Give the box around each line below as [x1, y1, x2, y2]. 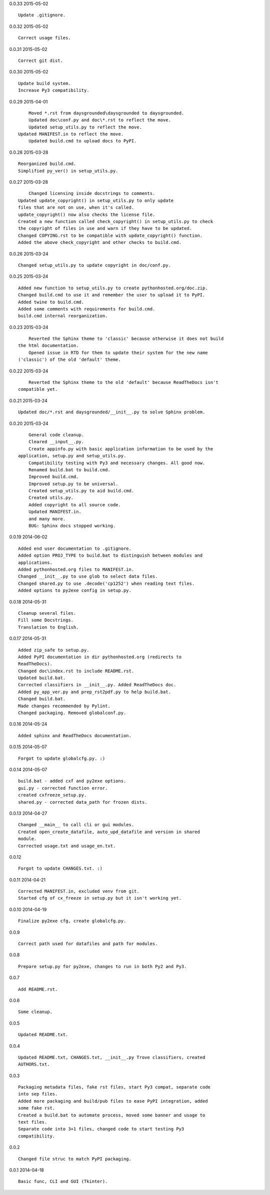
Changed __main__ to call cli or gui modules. [18, 822, 134, 828]
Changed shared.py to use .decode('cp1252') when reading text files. [18, 580, 195, 586]
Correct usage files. [18, 35, 71, 41]
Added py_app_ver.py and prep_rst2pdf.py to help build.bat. [18, 689, 171, 695]
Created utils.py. [28, 495, 74, 501]
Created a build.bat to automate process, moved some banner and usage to [18, 1112, 205, 1118]
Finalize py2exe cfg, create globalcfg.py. [18, 918, 126, 924]
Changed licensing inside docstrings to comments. [28, 190, 155, 196]
